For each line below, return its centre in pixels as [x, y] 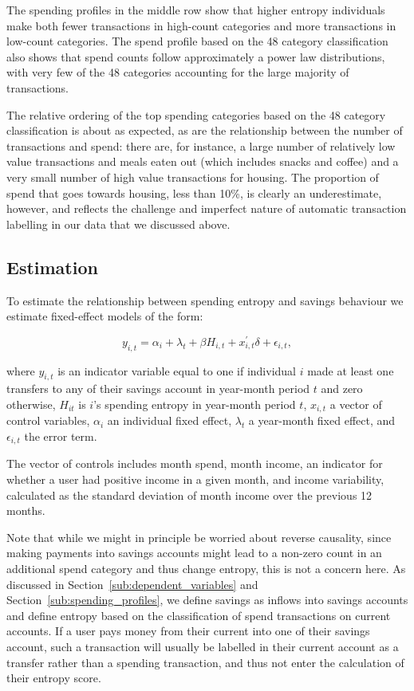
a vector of [356, 404]
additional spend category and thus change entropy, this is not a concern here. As [206, 569]
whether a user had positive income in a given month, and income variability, [195, 479]
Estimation [52, 267]
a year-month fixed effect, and [322, 420]
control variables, [48, 420]
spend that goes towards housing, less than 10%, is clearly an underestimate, [194, 192]
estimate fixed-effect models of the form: [105, 316]
